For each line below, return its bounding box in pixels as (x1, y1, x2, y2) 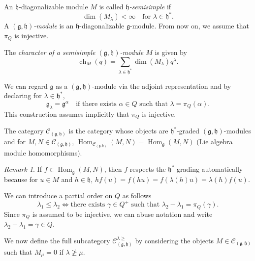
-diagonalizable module (19, 1, 88, 11)
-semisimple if (129, 1, 171, 11)
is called (99, 1, 124, 11)
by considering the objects (135, 235, 214, 245)
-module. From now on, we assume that (130, 21, 249, 31)
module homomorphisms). (4, 147, 82, 157)
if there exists (76, 100, 117, 107)
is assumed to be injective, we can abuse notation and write (32, 209, 213, 219)
